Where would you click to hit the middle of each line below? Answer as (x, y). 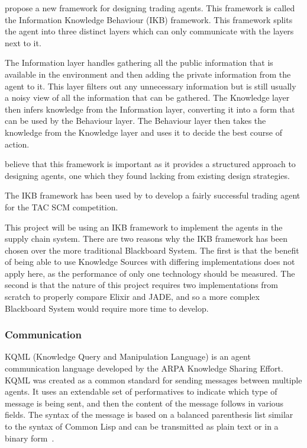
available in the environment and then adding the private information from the (148, 74)
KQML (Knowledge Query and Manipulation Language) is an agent (128, 356)
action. (17, 144)
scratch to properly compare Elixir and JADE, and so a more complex (132, 297)
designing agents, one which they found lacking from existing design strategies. (147, 175)
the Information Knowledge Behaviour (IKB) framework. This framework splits (149, 19)
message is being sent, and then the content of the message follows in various (144, 403)
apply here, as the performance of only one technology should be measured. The (150, 273)
